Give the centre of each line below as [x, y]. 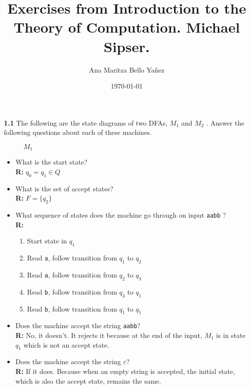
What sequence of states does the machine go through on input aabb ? [121, 215]
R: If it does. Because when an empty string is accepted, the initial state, [125, 371]
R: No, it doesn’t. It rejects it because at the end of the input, [109, 335]
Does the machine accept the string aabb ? [78, 325]
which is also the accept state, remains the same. [88, 380]
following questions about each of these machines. [78, 132]
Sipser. [127, 46]
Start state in [47, 241]
